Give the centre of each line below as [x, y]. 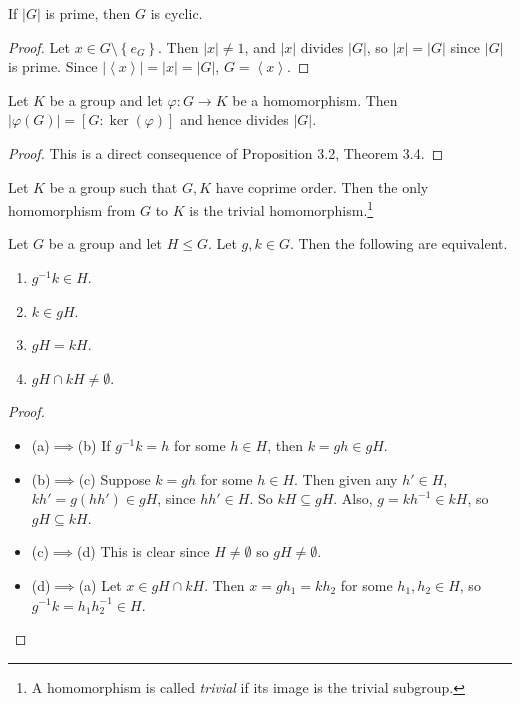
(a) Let [100, 584]
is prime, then [88, 13]
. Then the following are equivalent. [398, 243]
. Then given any [346, 478]
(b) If [94, 444]
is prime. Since [53, 66]
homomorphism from [72, 209]
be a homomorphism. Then [315, 99]
